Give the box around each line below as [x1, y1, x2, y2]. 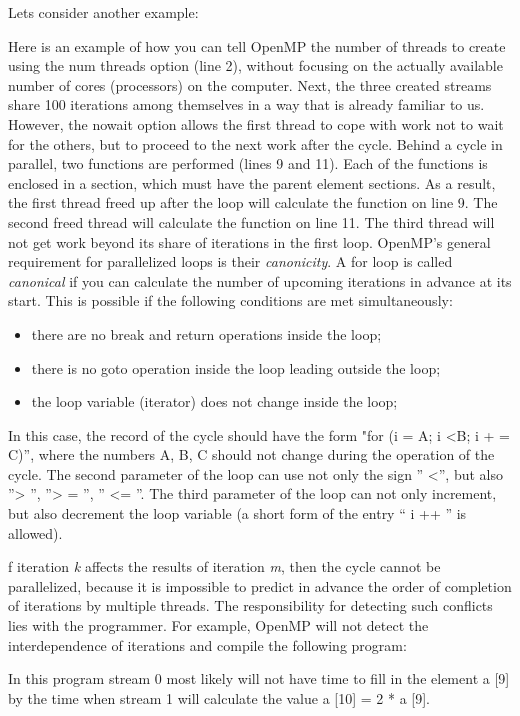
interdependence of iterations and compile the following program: [8, 634, 407, 655]
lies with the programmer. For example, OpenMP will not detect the [8, 615, 429, 636]
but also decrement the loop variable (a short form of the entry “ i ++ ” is [8, 503, 467, 524]
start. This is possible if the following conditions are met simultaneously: [8, 290, 453, 311]
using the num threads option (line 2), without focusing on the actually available [8, 55, 503, 76]
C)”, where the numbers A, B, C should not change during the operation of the [8, 444, 495, 465]
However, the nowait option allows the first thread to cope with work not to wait [8, 113, 504, 134]
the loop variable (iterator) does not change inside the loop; [31, 391, 398, 412]
